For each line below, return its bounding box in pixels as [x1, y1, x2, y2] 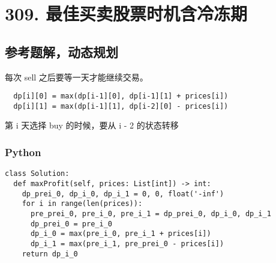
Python [5, 145, 41, 159]
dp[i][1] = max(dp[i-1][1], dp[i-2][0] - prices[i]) [13, 101, 229, 110]
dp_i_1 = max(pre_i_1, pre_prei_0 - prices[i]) [30, 239, 224, 248]
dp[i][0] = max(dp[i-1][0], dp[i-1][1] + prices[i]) [13, 92, 229, 101]
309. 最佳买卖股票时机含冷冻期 [5, 1, 247, 26]
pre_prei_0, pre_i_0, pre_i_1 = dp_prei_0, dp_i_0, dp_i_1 [30, 209, 271, 218]
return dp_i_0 [22, 249, 78, 258]
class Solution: [5, 169, 70, 178]
